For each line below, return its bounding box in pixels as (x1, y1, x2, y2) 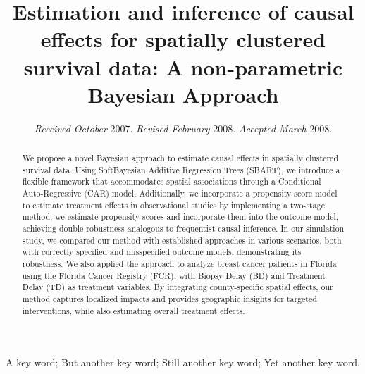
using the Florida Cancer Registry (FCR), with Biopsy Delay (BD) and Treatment (22, 269, 326, 281)
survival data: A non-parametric (23, 52, 343, 81)
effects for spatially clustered (40, 25, 326, 54)
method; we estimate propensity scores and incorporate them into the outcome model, (22, 211, 339, 223)
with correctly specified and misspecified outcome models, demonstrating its (22, 246, 302, 258)
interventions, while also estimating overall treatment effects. (22, 304, 245, 316)
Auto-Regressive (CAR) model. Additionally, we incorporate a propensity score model (22, 187, 338, 199)
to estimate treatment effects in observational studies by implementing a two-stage (22, 199, 325, 211)
